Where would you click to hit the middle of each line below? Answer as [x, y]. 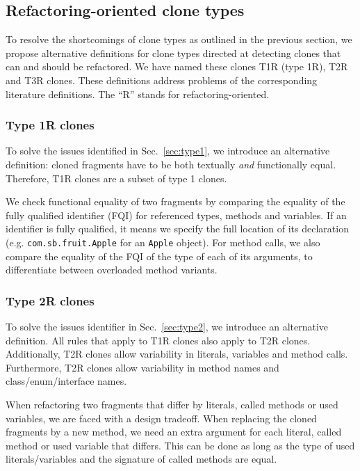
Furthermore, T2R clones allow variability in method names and [142, 367]
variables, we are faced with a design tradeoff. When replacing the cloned [161, 418]
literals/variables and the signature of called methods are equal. [141, 459]
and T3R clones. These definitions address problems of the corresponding [162, 80]
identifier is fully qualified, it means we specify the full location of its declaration [177, 229]
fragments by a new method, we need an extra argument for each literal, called [174, 432]
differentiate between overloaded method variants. [112, 270]
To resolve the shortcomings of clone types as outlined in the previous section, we [179, 39]
